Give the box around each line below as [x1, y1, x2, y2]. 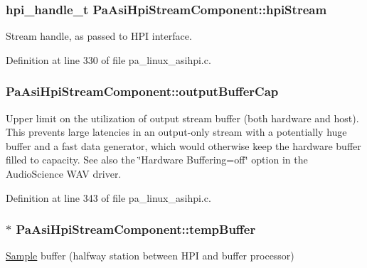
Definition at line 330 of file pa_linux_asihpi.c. [6, 52, 211, 67]
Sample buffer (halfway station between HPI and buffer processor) [6, 248, 294, 263]
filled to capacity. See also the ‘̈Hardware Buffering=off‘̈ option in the [6, 152, 308, 167]
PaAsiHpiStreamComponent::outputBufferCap [6, 82, 279, 100]
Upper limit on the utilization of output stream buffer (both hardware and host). [6, 110, 359, 125]
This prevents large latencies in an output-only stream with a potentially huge [6, 124, 347, 139]
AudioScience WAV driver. [6, 166, 122, 181]
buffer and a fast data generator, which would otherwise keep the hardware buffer [6, 138, 361, 153]
